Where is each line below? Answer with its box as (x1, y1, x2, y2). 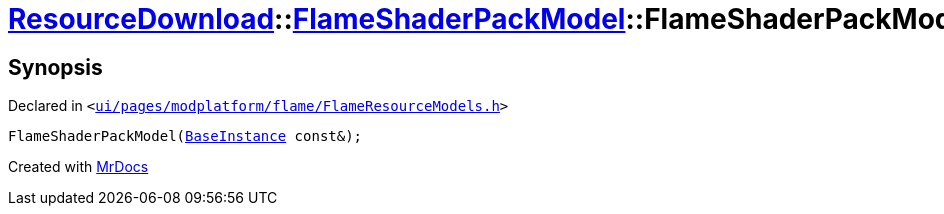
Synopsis (8, 54, 103, 80)
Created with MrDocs (8, 158, 149, 176)
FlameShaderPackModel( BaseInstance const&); (8, 128, 363, 145)
